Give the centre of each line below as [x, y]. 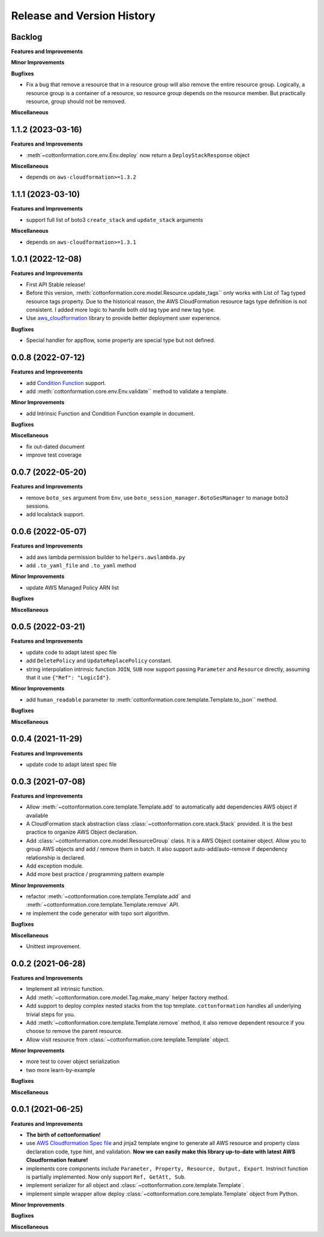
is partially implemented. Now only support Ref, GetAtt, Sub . [106, 1177]
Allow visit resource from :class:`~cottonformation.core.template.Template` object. [128, 1039]
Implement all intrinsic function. [65, 989]
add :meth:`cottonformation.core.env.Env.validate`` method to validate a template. [127, 391]
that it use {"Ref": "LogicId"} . [68, 677]
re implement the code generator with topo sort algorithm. [98, 913]
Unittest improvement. [53, 946]
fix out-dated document [55, 446]
